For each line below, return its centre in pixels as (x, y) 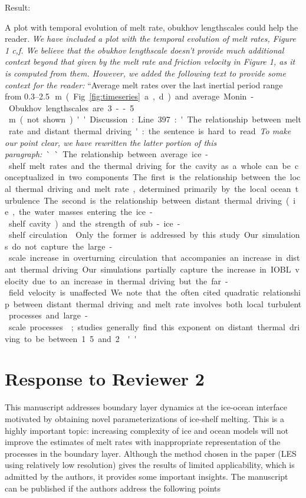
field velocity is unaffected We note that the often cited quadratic (134, 292)
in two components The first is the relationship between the (172, 177)
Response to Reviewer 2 (105, 379)
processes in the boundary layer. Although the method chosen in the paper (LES (151, 453)
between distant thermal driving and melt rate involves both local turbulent (157, 303)
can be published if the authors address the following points (113, 488)
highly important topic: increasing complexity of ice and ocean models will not (147, 430)
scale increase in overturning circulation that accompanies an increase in (145, 258)
